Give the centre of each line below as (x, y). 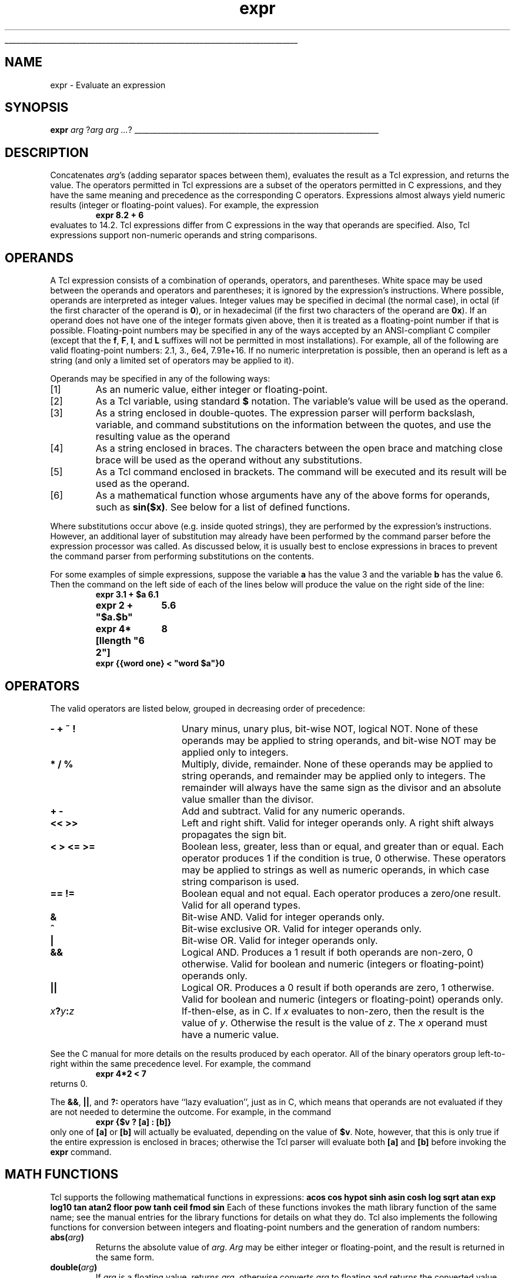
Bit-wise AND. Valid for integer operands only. (283, 917)
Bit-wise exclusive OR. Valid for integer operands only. (302, 928)
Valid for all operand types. (241, 905)
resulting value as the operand (163, 437)
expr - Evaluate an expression (108, 85)
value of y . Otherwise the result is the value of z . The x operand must (335, 1022)
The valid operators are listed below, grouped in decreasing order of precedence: (208, 708)
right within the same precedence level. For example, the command (180, 1063)
